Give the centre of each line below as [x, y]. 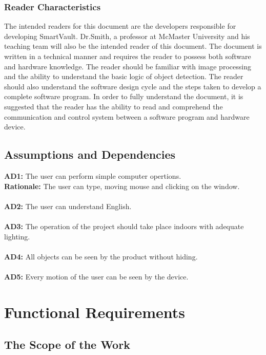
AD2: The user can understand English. [68, 206]
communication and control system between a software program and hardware [127, 116]
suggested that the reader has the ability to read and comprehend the [114, 106]
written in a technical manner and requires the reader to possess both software [128, 56]
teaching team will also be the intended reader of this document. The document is [133, 46]
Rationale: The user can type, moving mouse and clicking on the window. [122, 186]
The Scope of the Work [67, 344]
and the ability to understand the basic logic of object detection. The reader [124, 76]
